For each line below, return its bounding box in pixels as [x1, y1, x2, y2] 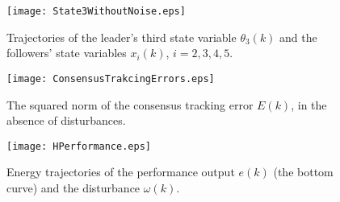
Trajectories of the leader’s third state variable [6, 28, 237, 45]
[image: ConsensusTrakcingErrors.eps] [6, 72, 215, 85]
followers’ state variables [6, 44, 127, 61]
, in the [291, 96, 327, 113]
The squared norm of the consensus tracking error [6, 96, 254, 113]
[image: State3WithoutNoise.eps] [6, 6, 186, 17]
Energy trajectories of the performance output [6, 163, 235, 180]
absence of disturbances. [6, 112, 126, 129]
